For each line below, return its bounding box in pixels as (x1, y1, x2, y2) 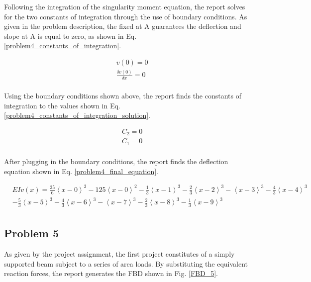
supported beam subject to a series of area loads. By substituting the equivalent (4, 258, 248, 269)
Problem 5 (4, 225, 59, 241)
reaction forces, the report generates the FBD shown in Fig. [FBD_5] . (4, 268, 218, 279)
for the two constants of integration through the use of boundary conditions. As (4, 11, 247, 21)
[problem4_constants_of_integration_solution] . (4, 110, 150, 120)
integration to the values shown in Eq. (4, 100, 120, 110)
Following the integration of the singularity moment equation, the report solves (4, 1, 245, 11)
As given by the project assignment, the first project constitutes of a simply (4, 249, 235, 259)
